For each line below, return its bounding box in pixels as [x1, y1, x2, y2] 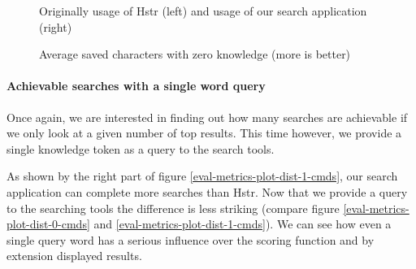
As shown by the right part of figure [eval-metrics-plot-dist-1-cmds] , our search [6, 167, 398, 184]
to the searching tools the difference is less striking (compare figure [6, 199, 340, 216]
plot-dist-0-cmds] [6, 215, 90, 232]
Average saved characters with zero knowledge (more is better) [39, 46, 351, 63]
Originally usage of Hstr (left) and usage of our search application [39, 2, 367, 19]
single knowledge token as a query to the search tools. [6, 140, 275, 157]
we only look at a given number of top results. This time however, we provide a [6, 124, 402, 141]
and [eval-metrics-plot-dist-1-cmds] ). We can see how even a [93, 215, 392, 232]
